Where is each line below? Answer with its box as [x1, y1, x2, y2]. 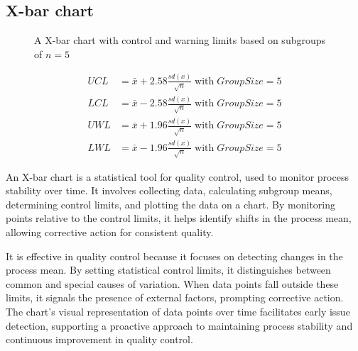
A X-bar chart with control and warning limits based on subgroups [34, 33, 326, 48]
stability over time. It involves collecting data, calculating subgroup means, [6, 183, 332, 198]
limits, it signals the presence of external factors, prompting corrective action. [6, 290, 344, 305]
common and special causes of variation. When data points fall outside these [6, 276, 339, 291]
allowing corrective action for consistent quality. [6, 224, 214, 239]
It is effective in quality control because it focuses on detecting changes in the [6, 248, 343, 263]
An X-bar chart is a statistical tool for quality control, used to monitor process [6, 169, 349, 184]
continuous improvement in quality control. [6, 332, 193, 347]
